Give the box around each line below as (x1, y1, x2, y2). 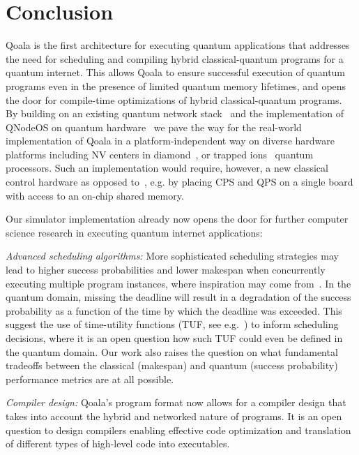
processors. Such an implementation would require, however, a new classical (6, 161, 328, 175)
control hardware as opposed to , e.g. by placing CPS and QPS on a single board (6, 174, 353, 189)
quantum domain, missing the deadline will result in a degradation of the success (6, 290, 351, 304)
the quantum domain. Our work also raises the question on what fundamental (6, 344, 338, 359)
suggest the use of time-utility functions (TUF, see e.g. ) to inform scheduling (6, 317, 339, 331)
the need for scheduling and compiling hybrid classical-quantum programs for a (6, 51, 344, 66)
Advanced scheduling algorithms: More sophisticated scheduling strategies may (6, 248, 339, 263)
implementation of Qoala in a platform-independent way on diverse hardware (6, 133, 335, 148)
